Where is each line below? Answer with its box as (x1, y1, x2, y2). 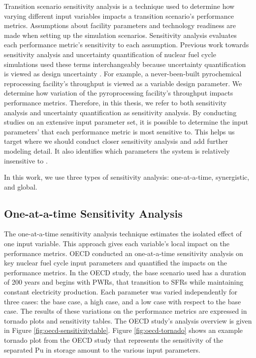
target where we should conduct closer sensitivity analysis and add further (4, 136, 228, 146)
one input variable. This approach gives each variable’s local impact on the (4, 238, 230, 249)
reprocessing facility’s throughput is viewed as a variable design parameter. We (4, 78, 242, 88)
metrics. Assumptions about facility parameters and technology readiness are (4, 20, 236, 31)
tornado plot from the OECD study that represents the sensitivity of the (4, 335, 224, 345)
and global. (4, 181, 37, 192)
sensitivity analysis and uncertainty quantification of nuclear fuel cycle (4, 49, 216, 59)
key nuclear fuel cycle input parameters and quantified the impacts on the (4, 258, 227, 268)
